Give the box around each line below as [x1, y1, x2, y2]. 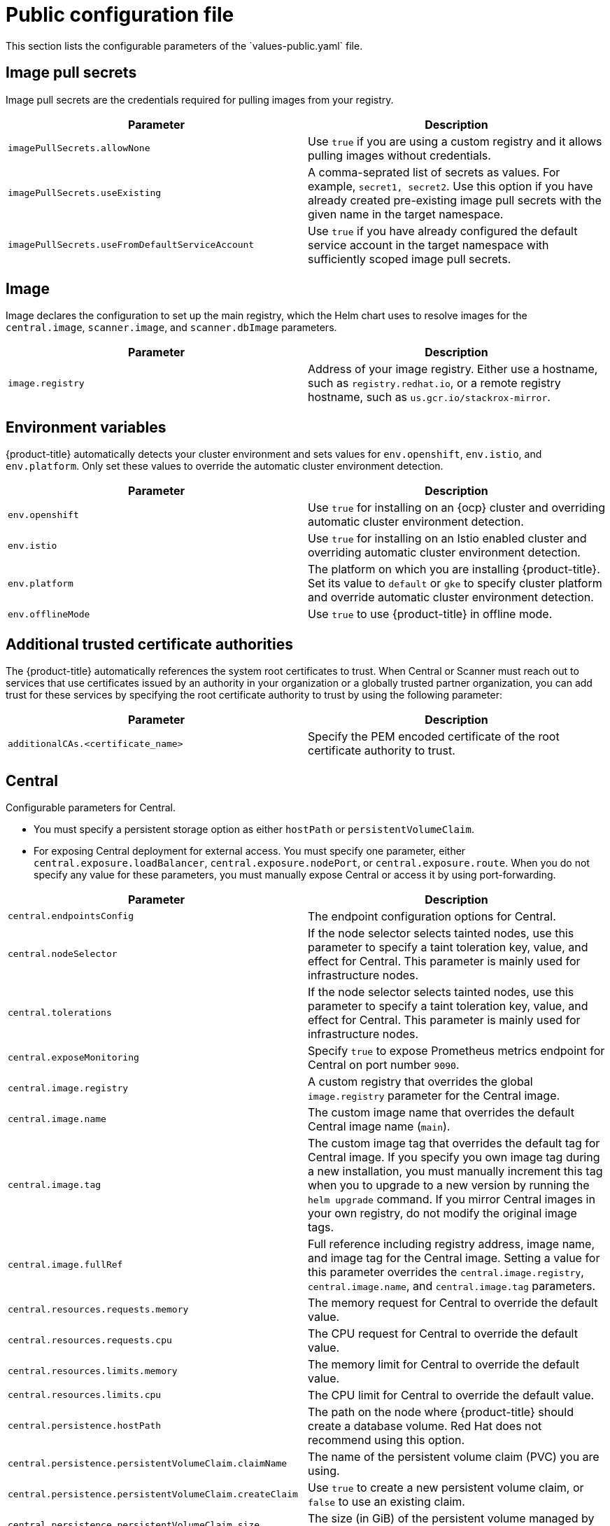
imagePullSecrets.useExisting [8, 188, 162, 199]
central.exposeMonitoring [8, 1052, 139, 1063]
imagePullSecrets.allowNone [8, 143, 150, 154]
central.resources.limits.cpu [8, 1389, 162, 1401]
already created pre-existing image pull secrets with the [308, 192, 602, 207]
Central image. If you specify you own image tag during [308, 1149, 600, 1164]
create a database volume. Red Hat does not [308, 1418, 542, 1433]
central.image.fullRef [8, 1259, 123, 1270]
